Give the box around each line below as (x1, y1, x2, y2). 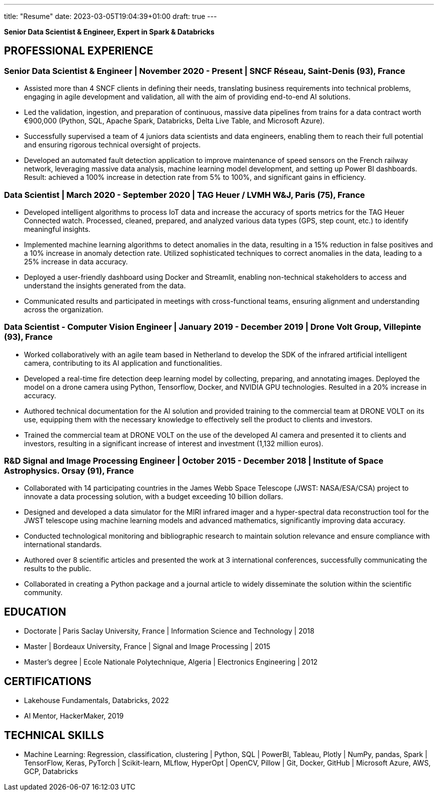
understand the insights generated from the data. (24, 281, 186, 290)
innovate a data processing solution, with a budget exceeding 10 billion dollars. (24, 492, 283, 501)
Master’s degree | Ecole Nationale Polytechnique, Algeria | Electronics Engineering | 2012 (24, 658, 318, 667)
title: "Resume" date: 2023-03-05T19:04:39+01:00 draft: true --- (4, 12, 217, 20)
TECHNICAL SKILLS (4, 729, 104, 742)
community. (24, 588, 62, 597)
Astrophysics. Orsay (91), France (4, 466, 134, 476)
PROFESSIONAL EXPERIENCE (4, 44, 153, 57)
